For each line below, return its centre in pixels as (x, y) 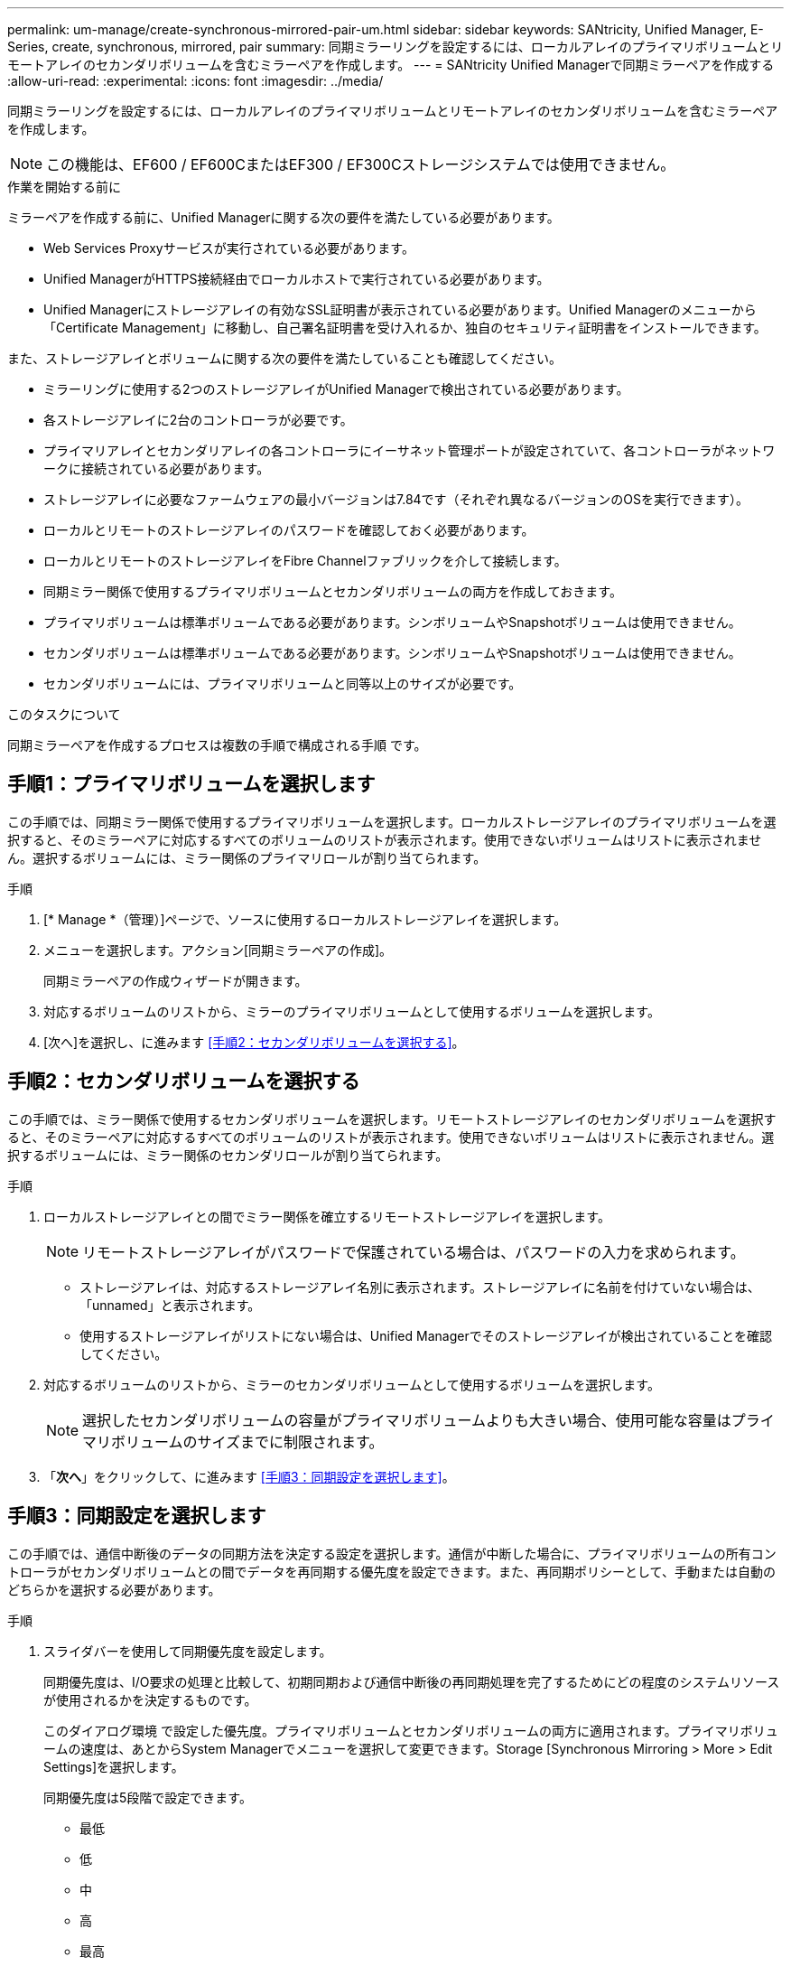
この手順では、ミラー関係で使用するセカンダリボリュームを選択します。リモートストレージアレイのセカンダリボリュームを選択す (392, 1119)
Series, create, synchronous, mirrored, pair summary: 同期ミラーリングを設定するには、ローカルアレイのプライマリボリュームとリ (395, 47)
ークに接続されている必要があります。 (157, 468)
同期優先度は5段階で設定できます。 (148, 1797)
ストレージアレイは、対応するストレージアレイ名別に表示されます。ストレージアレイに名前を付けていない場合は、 (420, 1287)
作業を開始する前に (64, 187)
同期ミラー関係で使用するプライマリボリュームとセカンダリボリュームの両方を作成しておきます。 (333, 591)
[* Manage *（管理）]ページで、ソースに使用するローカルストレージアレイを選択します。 (305, 919)
